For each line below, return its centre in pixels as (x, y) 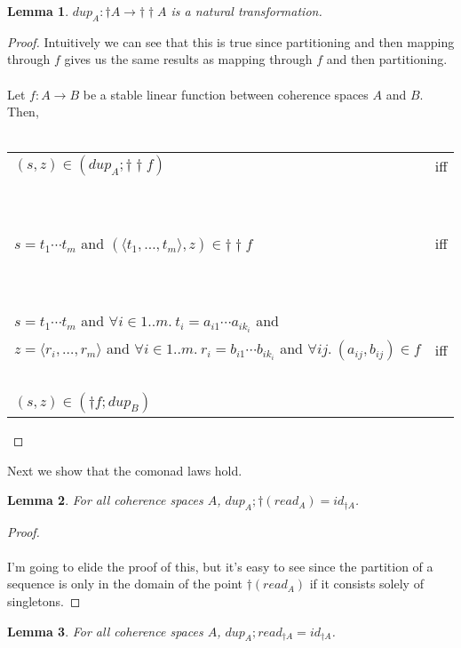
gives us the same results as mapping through (188, 59)
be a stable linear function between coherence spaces (226, 94)
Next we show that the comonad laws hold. (125, 470)
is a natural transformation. (246, 11)
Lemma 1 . (38, 11)
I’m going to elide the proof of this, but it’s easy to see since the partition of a (220, 566)
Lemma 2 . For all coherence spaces (105, 500)
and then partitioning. (387, 59)
